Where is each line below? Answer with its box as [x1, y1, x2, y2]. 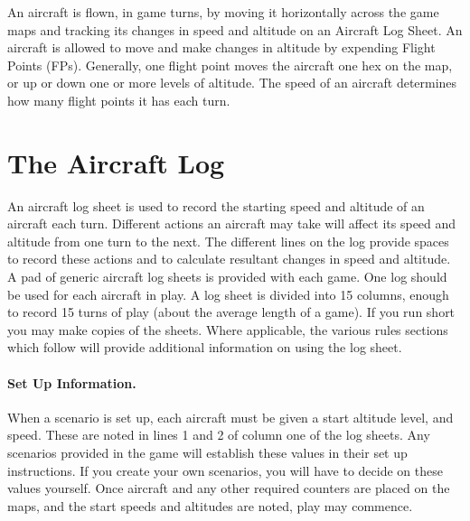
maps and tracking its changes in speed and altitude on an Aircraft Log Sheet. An [7, 20, 463, 39]
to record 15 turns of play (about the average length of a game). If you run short [7, 302, 456, 321]
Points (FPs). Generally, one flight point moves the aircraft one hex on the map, [7, 55, 453, 74]
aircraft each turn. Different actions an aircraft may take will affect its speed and [7, 214, 456, 233]
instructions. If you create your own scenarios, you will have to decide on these [7, 461, 443, 479]
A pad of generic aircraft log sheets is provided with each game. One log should [7, 267, 447, 286]
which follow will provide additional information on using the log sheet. [7, 338, 402, 357]
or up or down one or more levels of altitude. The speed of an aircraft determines [7, 73, 457, 92]
